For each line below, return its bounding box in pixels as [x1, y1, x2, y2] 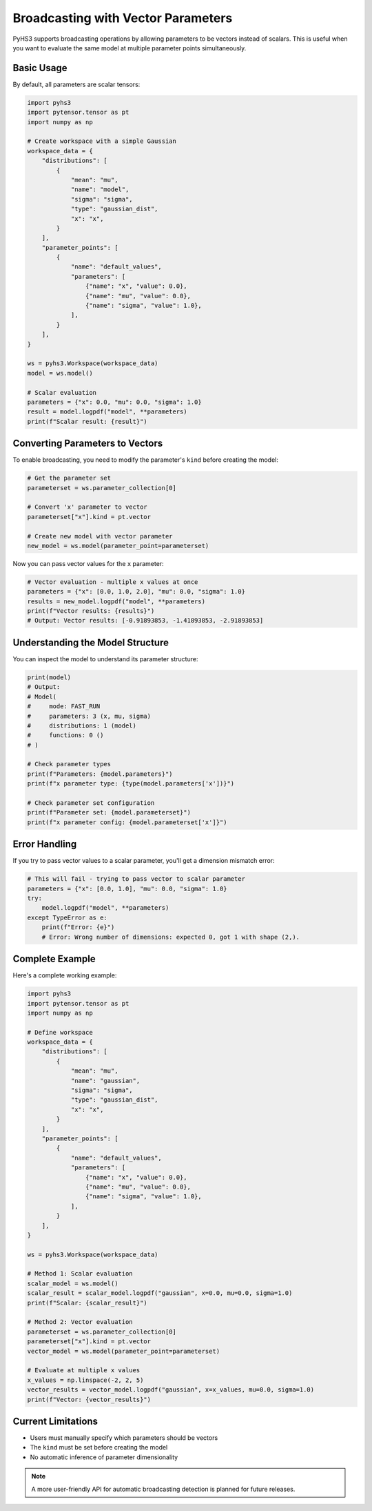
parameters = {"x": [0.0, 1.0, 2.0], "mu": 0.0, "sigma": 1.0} [27, 587, 246, 596]
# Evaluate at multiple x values [27, 1367, 141, 1374]
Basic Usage [12, 62, 68, 74]
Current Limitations [12, 1415, 99, 1427]
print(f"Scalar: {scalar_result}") [27, 1298, 147, 1307]
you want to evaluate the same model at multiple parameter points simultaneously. [12, 43, 247, 52]
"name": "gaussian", [70, 1077, 141, 1084]
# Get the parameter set [27, 474, 112, 482]
